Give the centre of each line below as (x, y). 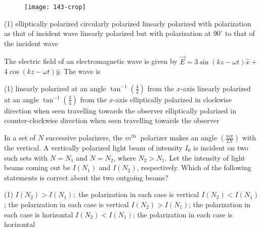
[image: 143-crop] (55, 7)
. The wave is (80, 71)
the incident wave (31, 43)
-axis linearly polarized (215, 88)
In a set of (20, 138)
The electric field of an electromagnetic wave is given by (91, 61)
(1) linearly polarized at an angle (55, 88)
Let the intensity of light (207, 157)
